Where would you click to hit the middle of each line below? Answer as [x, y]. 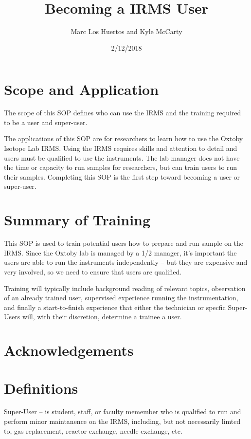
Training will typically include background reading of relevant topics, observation [125, 288]
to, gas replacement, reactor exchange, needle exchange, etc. [93, 430]
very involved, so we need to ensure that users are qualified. [93, 271]
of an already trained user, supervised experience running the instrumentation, [121, 298]
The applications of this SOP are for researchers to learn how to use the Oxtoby [124, 138]
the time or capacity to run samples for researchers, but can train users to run [121, 167]
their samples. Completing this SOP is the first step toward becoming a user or [122, 176]
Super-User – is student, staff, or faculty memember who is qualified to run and [123, 412]
